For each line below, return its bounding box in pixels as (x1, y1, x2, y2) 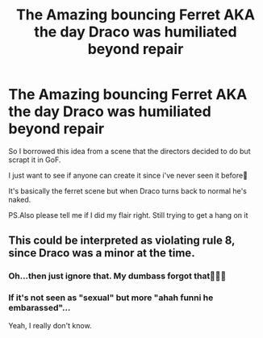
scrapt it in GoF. (8, 155, 61, 165)
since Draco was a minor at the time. (8, 246, 195, 260)
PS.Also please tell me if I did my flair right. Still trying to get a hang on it (8, 210, 248, 219)
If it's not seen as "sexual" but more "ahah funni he (8, 292, 214, 303)
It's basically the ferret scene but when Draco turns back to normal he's (8, 186, 248, 195)
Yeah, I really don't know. (8, 320, 92, 330)
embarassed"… (8, 303, 71, 314)
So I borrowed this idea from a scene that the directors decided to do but (8, 146, 251, 156)
